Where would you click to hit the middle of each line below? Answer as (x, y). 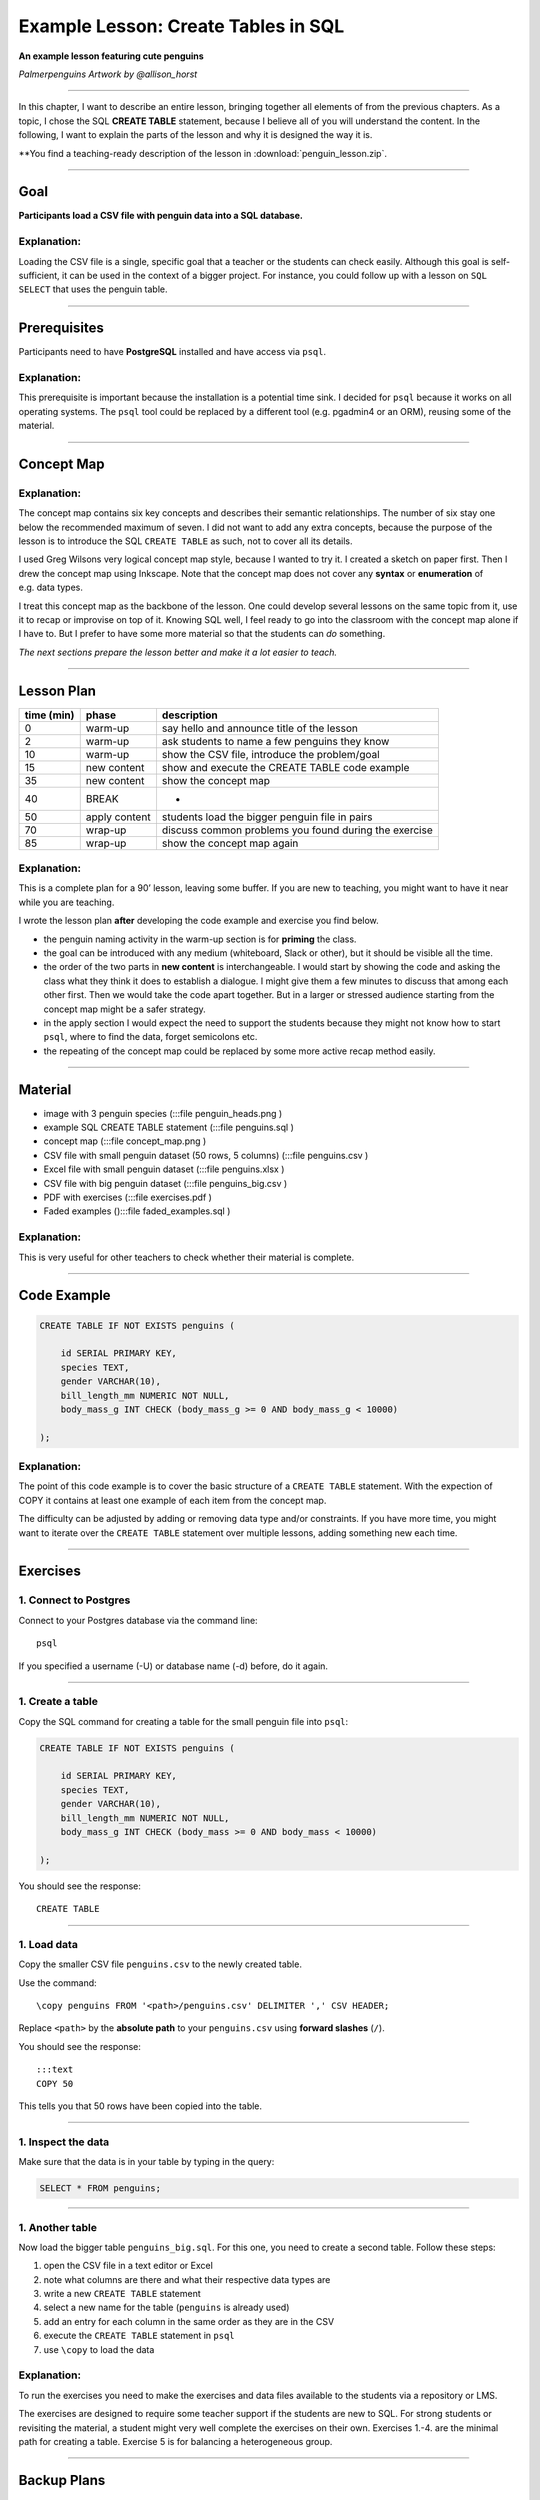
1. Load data (48, 1944)
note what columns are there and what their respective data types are (187, 2279)
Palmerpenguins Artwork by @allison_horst (108, 74)
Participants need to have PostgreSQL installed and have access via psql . (172, 352)
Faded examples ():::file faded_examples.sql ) (137, 1211)
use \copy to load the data (99, 2349)
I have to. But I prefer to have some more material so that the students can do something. (202, 634)
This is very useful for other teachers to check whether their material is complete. (186, 1257)
